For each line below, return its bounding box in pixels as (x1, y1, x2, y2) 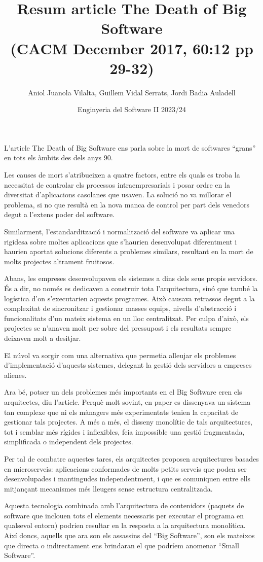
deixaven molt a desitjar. (4, 332, 81, 343)
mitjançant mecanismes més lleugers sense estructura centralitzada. (4, 483, 213, 494)
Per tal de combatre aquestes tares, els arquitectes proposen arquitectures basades (4, 453, 259, 464)
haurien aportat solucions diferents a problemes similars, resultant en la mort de (4, 246, 253, 257)
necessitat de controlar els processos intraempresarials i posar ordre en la (4, 179, 230, 190)
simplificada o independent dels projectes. (4, 436, 133, 447)
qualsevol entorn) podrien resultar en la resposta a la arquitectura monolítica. (4, 520, 246, 531)
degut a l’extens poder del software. (4, 209, 115, 220)
